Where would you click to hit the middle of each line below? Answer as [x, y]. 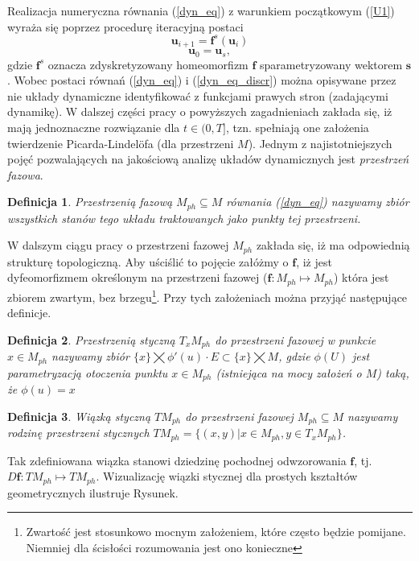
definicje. [29, 313]
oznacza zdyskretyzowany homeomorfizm [148, 64]
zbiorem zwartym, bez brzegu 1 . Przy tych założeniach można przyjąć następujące [207, 295]
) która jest [361, 277]
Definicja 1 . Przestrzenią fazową [90, 202]
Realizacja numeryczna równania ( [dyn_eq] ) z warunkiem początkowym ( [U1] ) [201, 10]
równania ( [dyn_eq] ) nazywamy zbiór [318, 202]
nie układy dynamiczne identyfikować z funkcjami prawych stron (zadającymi [198, 95]
